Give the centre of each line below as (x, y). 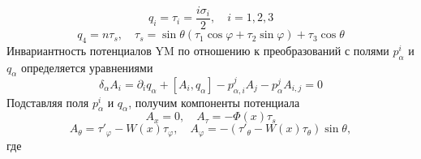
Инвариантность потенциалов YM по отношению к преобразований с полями (198, 50)
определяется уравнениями (87, 67)
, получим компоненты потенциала (214, 102)
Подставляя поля (48, 102)
